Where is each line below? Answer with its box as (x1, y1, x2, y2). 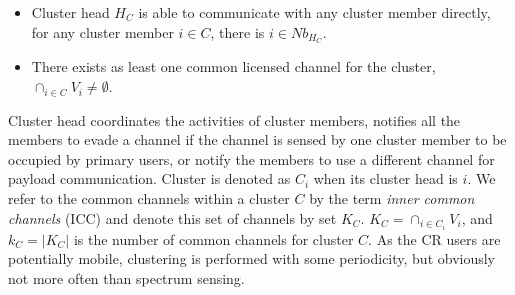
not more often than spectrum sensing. (8, 267, 245, 288)
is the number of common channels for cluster (73, 228, 354, 249)
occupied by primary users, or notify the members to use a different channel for (8, 148, 495, 169)
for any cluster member (31, 21, 174, 42)
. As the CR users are (368, 228, 501, 249)
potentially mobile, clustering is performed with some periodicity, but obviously (8, 248, 496, 269)
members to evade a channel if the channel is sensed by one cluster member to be (8, 129, 507, 150)
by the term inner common (309, 188, 475, 209)
